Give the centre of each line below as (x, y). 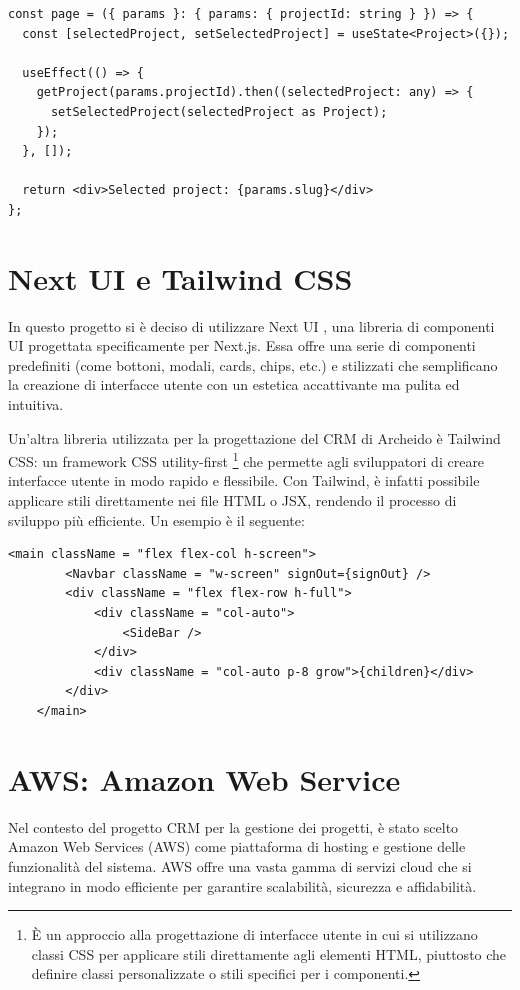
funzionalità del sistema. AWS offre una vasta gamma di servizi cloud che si (240, 865)
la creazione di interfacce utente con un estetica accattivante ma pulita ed (234, 384)
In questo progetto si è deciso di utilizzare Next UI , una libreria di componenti (251, 325)
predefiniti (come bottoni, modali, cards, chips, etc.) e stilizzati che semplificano (253, 364)
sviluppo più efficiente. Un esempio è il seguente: (156, 519)
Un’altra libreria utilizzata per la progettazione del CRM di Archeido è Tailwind (254, 437)
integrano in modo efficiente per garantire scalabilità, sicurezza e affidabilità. (242, 885)
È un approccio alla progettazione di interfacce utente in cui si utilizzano (254, 934)
